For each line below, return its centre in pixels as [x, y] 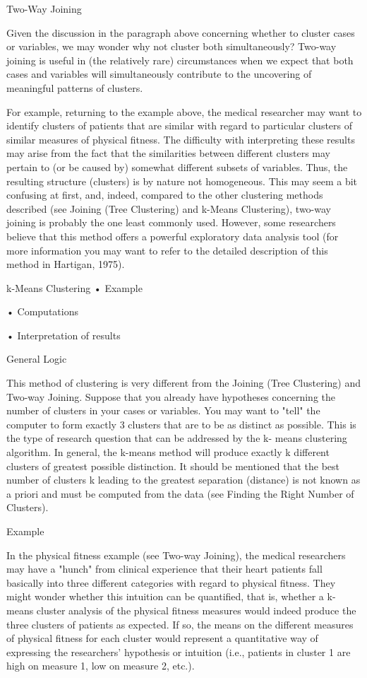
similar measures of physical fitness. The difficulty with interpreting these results [181, 139]
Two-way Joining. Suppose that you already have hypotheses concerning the [171, 396]
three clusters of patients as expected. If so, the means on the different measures [180, 624]
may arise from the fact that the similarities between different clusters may [169, 153]
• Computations [42, 311]
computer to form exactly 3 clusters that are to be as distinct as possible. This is [181, 424]
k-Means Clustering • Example [74, 287]
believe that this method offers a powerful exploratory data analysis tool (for [173, 236]
